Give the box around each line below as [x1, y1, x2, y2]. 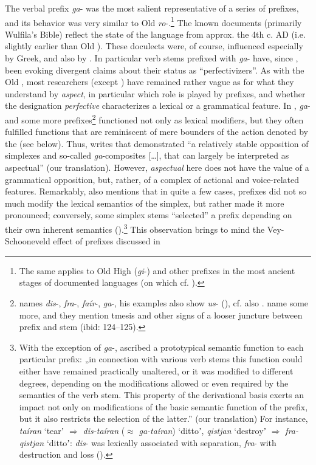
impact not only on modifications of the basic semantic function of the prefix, [19, 400, 308, 413]
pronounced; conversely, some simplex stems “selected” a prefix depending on [5, 208, 292, 221]
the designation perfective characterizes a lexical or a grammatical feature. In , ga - [5, 99, 311, 112]
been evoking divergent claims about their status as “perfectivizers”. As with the [5, 63, 304, 76]
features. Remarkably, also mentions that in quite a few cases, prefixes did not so [5, 185, 307, 198]
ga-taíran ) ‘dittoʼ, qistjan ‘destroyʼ [139, 424, 267, 436]
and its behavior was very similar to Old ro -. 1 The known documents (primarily [5, 14, 302, 29]
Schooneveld [5, 235, 50, 247]
